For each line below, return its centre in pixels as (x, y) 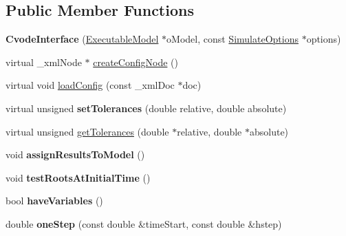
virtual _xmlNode (44, 62)
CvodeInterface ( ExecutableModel (82, 39)
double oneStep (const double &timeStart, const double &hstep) (144, 223)
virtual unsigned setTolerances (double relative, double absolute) (146, 108)
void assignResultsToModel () (75, 154)
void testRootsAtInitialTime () (78, 177)
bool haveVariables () (54, 201)
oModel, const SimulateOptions (233, 39)
